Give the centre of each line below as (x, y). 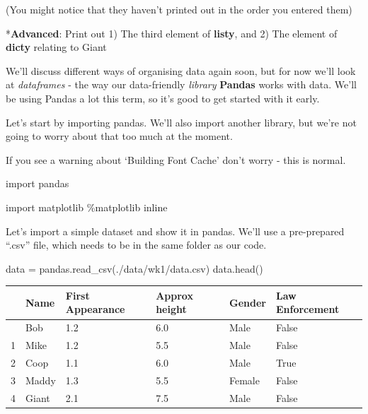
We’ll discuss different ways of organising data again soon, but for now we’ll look (181, 70)
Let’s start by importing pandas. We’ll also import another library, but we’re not (181, 122)
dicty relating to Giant (56, 47)
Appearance (95, 309)
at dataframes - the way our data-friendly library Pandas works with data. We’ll (181, 84)
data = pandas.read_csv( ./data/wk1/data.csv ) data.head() (134, 268)
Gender (248, 302)
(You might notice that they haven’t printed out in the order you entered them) (179, 9)
